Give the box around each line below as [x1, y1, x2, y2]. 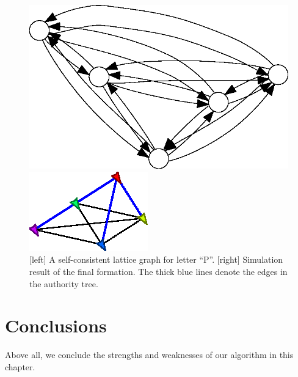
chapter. [5, 360, 35, 373]
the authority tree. [29, 277, 98, 290]
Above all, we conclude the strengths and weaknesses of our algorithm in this [5, 348, 294, 361]
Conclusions [5, 313, 107, 338]
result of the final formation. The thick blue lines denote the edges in [29, 265, 288, 277]
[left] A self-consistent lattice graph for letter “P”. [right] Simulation [29, 253, 283, 266]
